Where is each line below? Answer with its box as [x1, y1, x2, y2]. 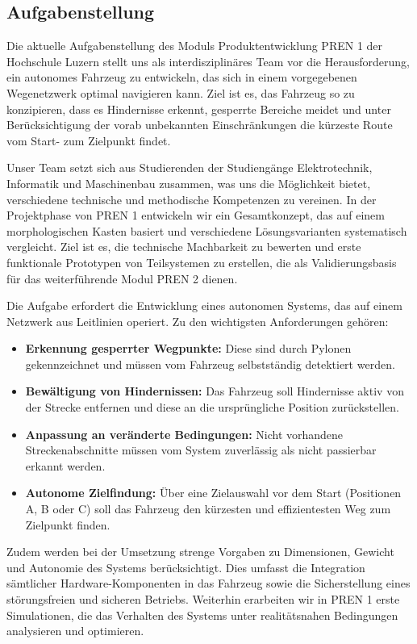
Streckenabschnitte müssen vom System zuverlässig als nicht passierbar [25, 441, 377, 458]
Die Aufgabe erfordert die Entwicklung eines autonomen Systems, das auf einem [6, 297, 402, 314]
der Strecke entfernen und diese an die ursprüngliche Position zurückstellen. [25, 399, 399, 416]
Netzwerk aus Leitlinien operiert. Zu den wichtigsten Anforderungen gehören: [6, 312, 389, 329]
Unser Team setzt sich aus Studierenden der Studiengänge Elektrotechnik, [6, 159, 373, 176]
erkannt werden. [25, 457, 106, 474]
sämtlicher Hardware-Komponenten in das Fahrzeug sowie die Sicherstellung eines [6, 575, 411, 592]
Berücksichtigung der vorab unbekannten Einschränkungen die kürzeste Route [6, 116, 393, 133]
